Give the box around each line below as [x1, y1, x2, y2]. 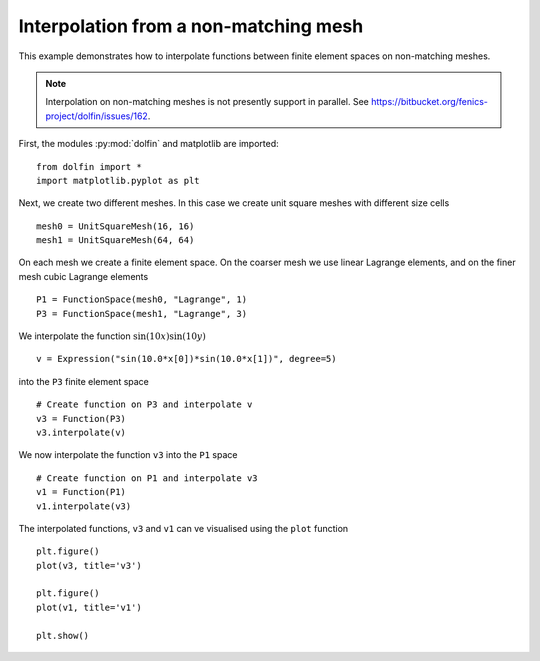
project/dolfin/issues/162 [45, 110, 149, 122]
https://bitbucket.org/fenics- [370, 96, 489, 108]
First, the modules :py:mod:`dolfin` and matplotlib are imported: [18, 138, 279, 150]
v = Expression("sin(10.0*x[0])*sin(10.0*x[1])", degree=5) [36, 353, 337, 365]
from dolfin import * [36, 161, 142, 172]
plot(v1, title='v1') [36, 601, 142, 613]
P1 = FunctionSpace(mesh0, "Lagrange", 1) [36, 294, 248, 305]
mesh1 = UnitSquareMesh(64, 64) [36, 235, 195, 246]
